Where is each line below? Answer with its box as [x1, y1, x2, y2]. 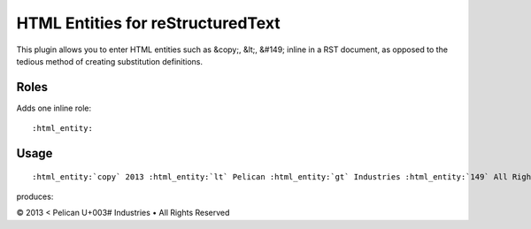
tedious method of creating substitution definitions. [16, 56, 204, 66]
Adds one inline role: [16, 103, 92, 113]
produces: [16, 191, 54, 202]
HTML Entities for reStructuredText [16, 13, 281, 33]
